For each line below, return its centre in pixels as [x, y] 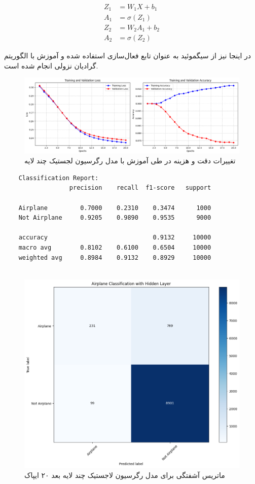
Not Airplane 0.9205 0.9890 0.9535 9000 [115, 218]
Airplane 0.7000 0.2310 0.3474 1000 [115, 208]
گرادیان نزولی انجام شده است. [51, 65]
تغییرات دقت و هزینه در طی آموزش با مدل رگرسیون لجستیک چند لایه [130, 161]
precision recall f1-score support [140, 188]
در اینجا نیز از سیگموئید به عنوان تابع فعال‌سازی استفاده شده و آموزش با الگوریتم [128, 56]
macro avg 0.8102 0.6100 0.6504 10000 [115, 248]
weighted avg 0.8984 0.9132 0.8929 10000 [115, 257]
